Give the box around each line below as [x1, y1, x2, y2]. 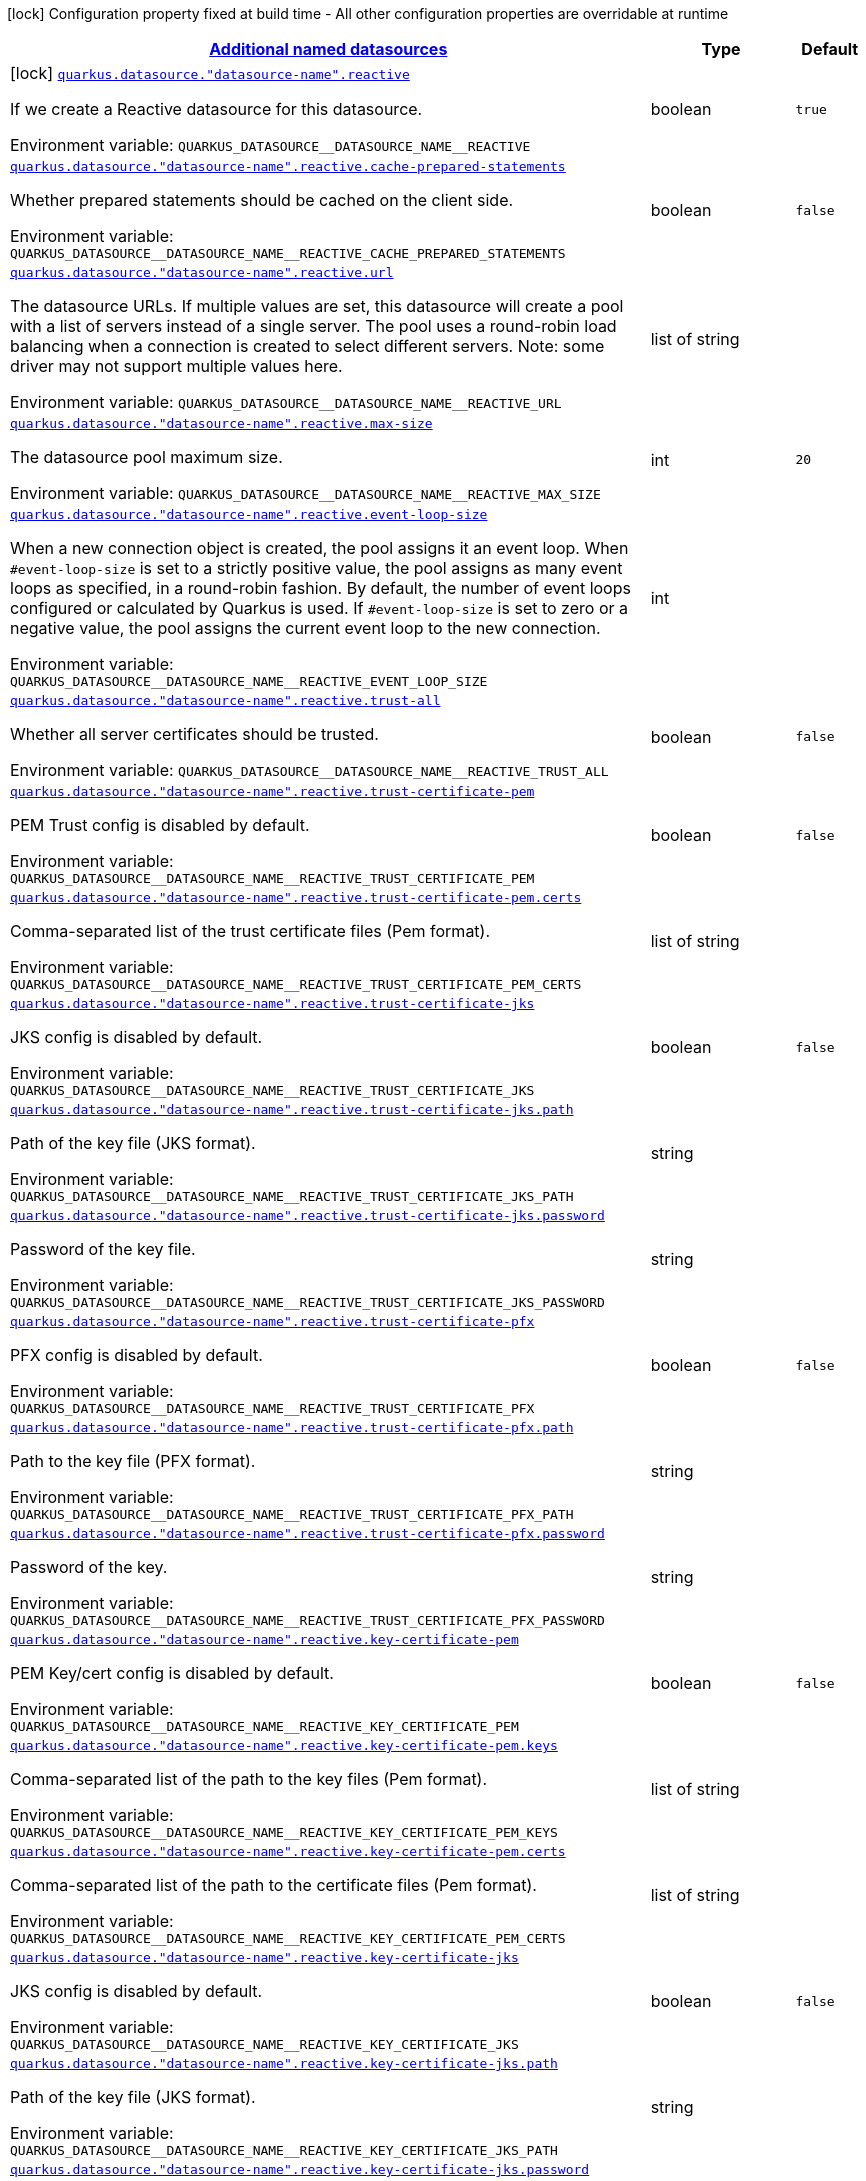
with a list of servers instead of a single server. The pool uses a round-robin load [10, 316, 617, 336]
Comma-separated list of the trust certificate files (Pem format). [10, 921, 491, 941]
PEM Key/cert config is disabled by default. [10, 1663, 334, 1683]
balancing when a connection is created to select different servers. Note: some [10, 336, 605, 356]
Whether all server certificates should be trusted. [10, 724, 379, 744]
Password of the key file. [10, 1239, 196, 1259]
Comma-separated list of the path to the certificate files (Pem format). [10, 1875, 537, 1895]
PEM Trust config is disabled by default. [10, 815, 310, 835]
